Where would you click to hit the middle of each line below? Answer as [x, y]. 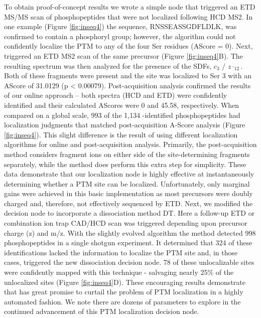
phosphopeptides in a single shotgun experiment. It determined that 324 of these [128, 243]
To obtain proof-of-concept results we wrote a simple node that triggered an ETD [130, 7]
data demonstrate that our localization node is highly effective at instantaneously [129, 174]
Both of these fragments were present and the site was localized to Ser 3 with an [128, 75]
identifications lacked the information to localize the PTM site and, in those [121, 252]
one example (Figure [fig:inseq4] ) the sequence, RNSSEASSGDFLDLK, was [120, 26]
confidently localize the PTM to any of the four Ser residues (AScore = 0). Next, [128, 46]
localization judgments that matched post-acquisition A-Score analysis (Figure [125, 125]
